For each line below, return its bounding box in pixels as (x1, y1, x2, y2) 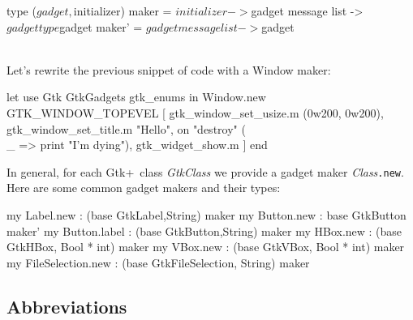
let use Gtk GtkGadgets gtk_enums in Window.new (6, 88, 266, 105)
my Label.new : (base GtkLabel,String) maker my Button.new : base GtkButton (6, 207, 407, 223)
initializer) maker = (73, 2, 172, 19)
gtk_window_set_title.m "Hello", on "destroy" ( (6, 120, 246, 137)
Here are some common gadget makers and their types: (6, 179, 281, 196)
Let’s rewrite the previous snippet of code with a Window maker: (6, 61, 331, 78)
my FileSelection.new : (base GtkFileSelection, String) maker (6, 254, 310, 271)
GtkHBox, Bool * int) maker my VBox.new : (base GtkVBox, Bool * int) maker (6, 238, 405, 255)
